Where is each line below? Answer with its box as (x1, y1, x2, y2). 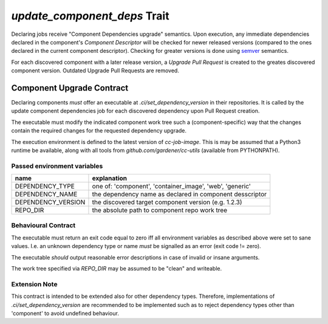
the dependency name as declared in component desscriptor (92, 190, 267, 199)
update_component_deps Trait (11, 9, 169, 22)
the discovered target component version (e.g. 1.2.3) (92, 198, 242, 207)
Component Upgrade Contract (11, 83, 129, 93)
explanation (92, 174, 128, 182)
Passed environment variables (11, 162, 103, 170)
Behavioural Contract (11, 221, 76, 230)
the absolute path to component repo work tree (92, 206, 228, 215)
